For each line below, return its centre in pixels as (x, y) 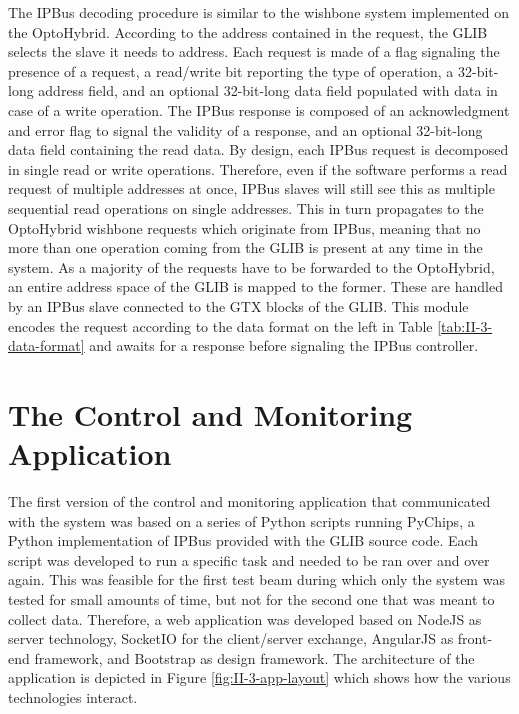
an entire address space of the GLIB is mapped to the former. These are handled (255, 286)
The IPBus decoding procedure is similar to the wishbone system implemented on (259, 12)
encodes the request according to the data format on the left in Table (220, 325)
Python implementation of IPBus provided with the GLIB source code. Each (243, 540)
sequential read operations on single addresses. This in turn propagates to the (246, 207)
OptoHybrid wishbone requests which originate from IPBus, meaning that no (244, 227)
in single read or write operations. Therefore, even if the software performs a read (258, 168)
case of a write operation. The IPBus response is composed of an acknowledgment (259, 109)
